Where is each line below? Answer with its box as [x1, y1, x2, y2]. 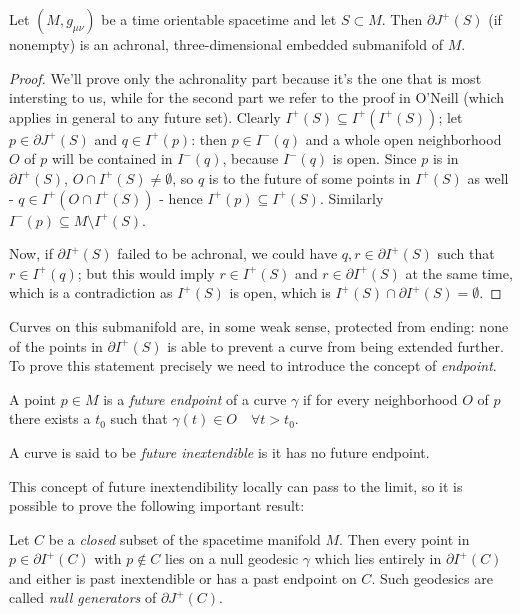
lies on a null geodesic [165, 548, 299, 569]
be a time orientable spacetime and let [101, 9, 337, 29]
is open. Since [332, 148, 417, 169]
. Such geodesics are [371, 567, 493, 588]
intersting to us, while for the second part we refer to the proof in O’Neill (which [9, 87, 505, 108]
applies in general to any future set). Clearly [9, 106, 281, 127]
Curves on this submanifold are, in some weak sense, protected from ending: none [9, 315, 509, 336]
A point [9, 388, 57, 409]
